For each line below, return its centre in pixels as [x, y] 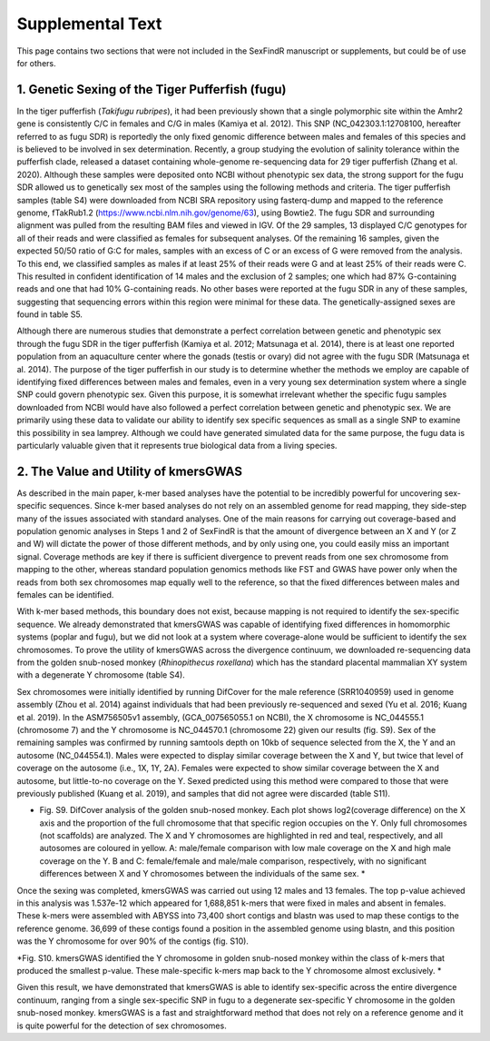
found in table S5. [50, 314]
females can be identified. [65, 595]
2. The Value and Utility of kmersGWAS [129, 471]
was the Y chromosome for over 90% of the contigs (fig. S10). [133, 941]
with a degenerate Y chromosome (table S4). [101, 675]
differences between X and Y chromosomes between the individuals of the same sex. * [202, 874]
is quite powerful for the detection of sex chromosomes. [122, 1026]
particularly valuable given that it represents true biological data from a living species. [177, 446]
